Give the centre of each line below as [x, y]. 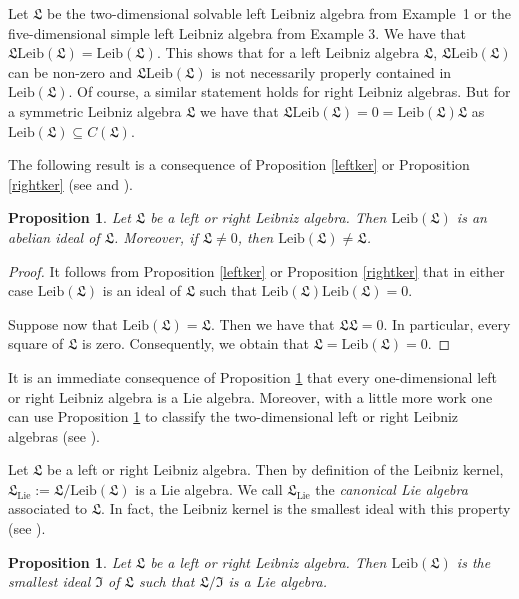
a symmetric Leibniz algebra [95, 110]
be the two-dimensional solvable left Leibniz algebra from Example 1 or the [279, 13]
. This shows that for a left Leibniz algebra [288, 52]
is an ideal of [142, 290]
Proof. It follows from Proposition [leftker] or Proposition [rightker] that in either [256, 270]
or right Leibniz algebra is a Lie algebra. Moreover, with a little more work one [250, 396]
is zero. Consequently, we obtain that [195, 343]
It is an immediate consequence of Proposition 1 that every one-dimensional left [253, 376]
